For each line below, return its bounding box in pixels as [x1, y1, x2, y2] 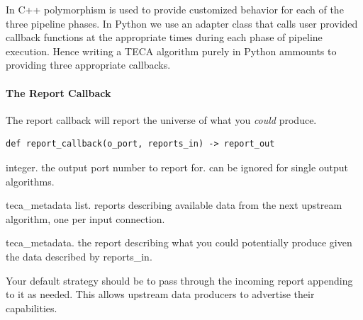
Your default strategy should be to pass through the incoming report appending [6, 273, 353, 287]
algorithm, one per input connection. [6, 211, 165, 226]
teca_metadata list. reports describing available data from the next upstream [6, 198, 342, 212]
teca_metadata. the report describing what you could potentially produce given [6, 235, 352, 250]
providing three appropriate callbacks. [6, 57, 171, 72]
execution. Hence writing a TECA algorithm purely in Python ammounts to [6, 43, 337, 58]
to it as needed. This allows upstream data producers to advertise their [6, 287, 315, 302]
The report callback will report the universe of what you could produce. [6, 112, 317, 127]
